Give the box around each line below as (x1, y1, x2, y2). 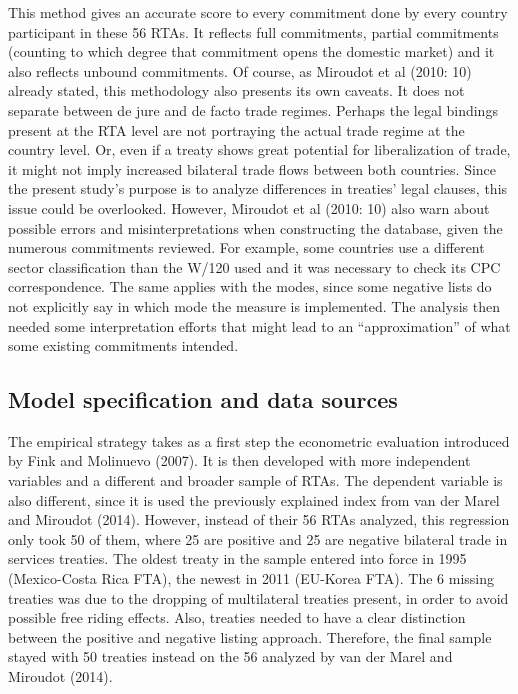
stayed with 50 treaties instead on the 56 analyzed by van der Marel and (8, 646, 453, 667)
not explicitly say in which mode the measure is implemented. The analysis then (8, 295, 500, 316)
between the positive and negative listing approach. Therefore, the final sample (8, 626, 492, 647)
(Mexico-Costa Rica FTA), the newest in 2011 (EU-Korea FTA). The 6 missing (8, 568, 495, 589)
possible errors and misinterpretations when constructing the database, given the (8, 217, 503, 238)
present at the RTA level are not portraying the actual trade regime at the (8, 119, 465, 140)
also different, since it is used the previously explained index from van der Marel (8, 489, 500, 510)
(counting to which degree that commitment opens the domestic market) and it (8, 41, 495, 62)
